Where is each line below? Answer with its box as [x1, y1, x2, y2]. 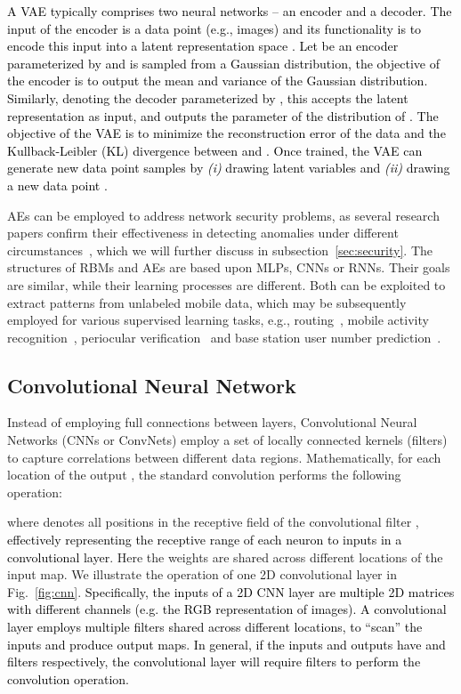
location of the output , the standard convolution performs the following [7, 465, 401, 484]
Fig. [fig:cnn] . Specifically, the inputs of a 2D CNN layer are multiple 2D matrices [7, 582, 455, 601]
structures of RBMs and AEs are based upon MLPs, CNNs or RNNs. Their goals [7, 258, 450, 277]
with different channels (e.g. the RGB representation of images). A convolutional [7, 600, 447, 618]
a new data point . [7, 175, 108, 194]
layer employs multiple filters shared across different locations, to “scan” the [7, 617, 423, 636]
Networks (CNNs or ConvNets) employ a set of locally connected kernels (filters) [7, 431, 448, 449]
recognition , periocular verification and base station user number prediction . [7, 327, 441, 346]
